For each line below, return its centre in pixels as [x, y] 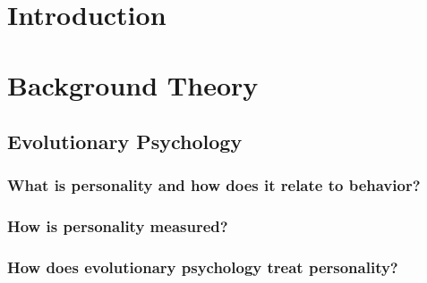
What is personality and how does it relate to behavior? [214, 185]
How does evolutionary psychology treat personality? [203, 267]
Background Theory [133, 84]
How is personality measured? [118, 226]
